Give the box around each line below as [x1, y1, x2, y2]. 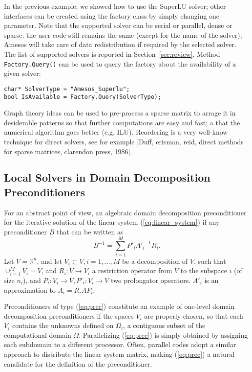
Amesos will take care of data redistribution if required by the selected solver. [4, 39, 236, 49]
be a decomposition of [122, 256, 188, 266]
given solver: [4, 68, 41, 78]
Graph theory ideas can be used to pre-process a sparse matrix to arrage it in [4, 108, 236, 118]
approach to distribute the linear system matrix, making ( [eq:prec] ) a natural [4, 349, 235, 359]
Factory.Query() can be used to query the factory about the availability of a [4, 58, 236, 69]
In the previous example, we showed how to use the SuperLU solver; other [4, 1, 226, 11]
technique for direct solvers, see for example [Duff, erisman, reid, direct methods [4, 136, 244, 146]
